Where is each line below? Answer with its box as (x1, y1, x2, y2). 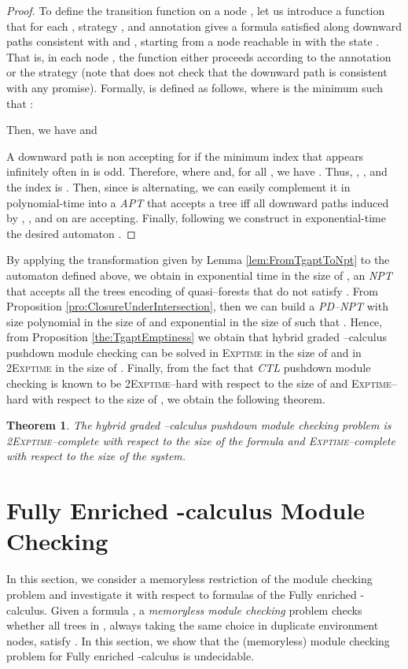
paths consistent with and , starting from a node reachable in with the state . (6, 33, 380, 50)
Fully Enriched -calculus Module (6, 494, 366, 526)
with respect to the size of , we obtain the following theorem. (31, 390, 325, 407)
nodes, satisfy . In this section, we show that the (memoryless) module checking (6, 632, 390, 649)
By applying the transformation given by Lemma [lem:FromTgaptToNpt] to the (6, 251, 390, 268)
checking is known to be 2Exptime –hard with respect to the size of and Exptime (6, 375, 391, 392)
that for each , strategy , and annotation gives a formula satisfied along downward (6, 17, 402, 34)
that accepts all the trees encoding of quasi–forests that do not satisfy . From (6, 282, 378, 299)
